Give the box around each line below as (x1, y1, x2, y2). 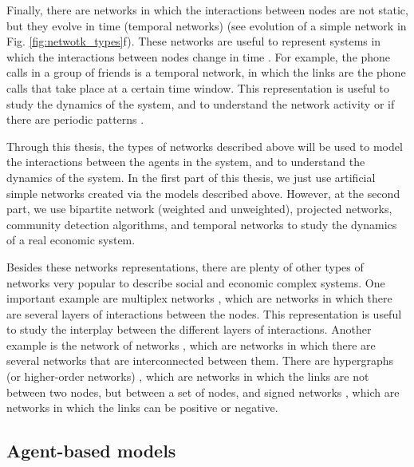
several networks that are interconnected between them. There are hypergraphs (6, 352, 394, 369)
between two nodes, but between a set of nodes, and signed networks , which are (6, 383, 400, 400)
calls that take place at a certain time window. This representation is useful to (6, 79, 389, 96)
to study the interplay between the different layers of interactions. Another (6, 321, 372, 338)
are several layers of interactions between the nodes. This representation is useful (6, 305, 402, 322)
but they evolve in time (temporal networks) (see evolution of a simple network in (6, 17, 407, 34)
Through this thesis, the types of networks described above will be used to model (6, 137, 403, 154)
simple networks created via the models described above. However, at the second (6, 184, 400, 201)
